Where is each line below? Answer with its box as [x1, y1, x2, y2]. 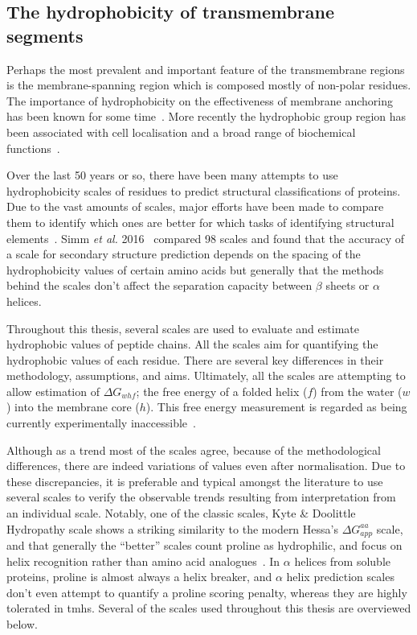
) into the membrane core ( [6, 398, 140, 415]
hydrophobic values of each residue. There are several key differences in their [6, 351, 384, 368]
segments [6, 23, 84, 47]
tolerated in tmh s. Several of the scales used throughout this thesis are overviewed [6, 600, 411, 616]
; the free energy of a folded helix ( [136, 382, 308, 399]
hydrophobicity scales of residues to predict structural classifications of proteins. [6, 182, 401, 199]
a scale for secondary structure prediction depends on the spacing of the [6, 245, 361, 262]
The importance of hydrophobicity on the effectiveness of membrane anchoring [6, 92, 393, 109]
